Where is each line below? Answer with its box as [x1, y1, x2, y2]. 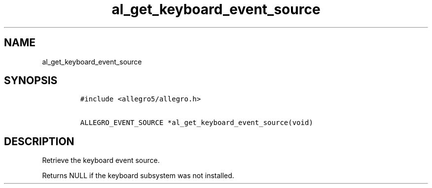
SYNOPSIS [4, 74, 58, 87]
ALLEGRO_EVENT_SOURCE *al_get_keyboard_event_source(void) [80, 119, 313, 127]
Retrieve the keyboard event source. [42, 156, 160, 165]
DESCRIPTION [4, 135, 74, 148]
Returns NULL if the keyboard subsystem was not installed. [42, 171, 234, 180]
